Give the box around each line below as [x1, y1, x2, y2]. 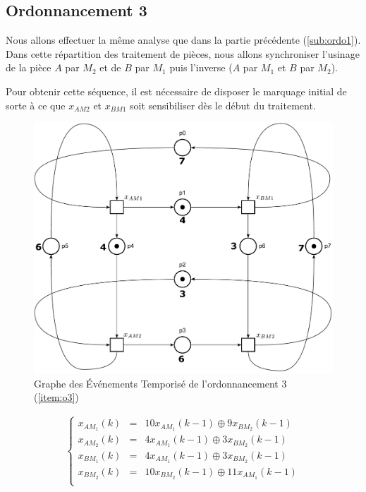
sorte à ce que [6, 97, 66, 112]
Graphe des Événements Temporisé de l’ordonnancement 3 [34, 376, 287, 390]
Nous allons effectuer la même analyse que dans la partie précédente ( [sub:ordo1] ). [6, 32, 361, 47]
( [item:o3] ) [34, 390, 79, 404]
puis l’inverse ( [169, 60, 233, 75]
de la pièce [6, 60, 51, 75]
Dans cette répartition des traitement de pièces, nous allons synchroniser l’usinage [6, 46, 360, 61]
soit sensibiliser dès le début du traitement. [130, 97, 316, 112]
